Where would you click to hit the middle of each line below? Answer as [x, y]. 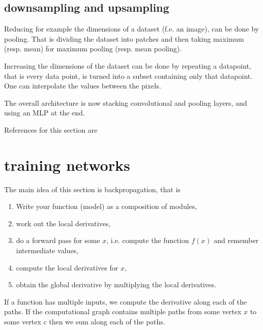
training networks [67, 164]
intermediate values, [47, 250]
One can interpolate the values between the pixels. [83, 86]
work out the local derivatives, [63, 223]
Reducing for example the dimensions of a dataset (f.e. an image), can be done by [131, 29]
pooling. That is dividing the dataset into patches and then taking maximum [124, 38]
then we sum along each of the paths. [107, 322]
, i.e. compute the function [148, 240]
